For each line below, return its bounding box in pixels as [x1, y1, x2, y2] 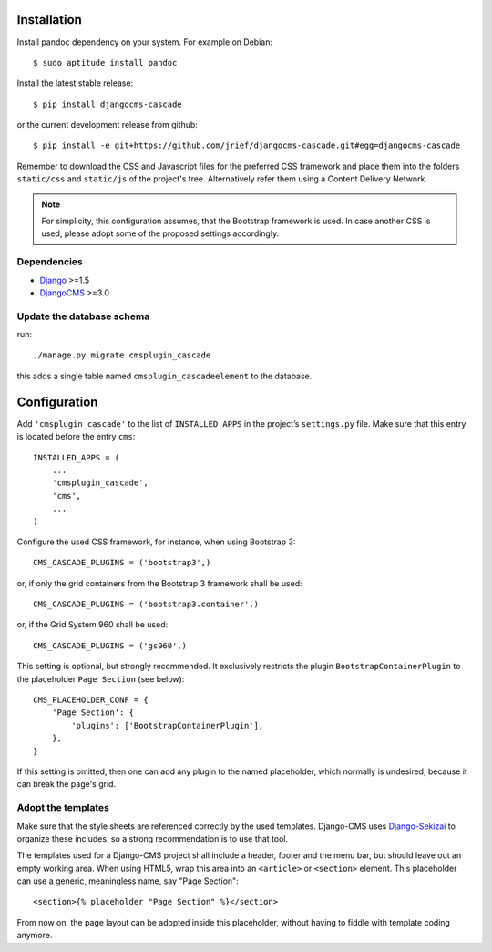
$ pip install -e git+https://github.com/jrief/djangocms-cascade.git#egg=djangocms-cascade [33, 140, 461, 150]
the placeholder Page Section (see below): [16, 673, 185, 684]
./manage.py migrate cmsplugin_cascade [33, 350, 211, 360]
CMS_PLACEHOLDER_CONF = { [33, 695, 149, 706]
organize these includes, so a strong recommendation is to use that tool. [16, 833, 289, 843]
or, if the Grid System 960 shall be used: [16, 619, 169, 630]
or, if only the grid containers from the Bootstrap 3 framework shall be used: [16, 577, 302, 588]
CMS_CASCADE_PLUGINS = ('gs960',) [33, 640, 187, 651]
